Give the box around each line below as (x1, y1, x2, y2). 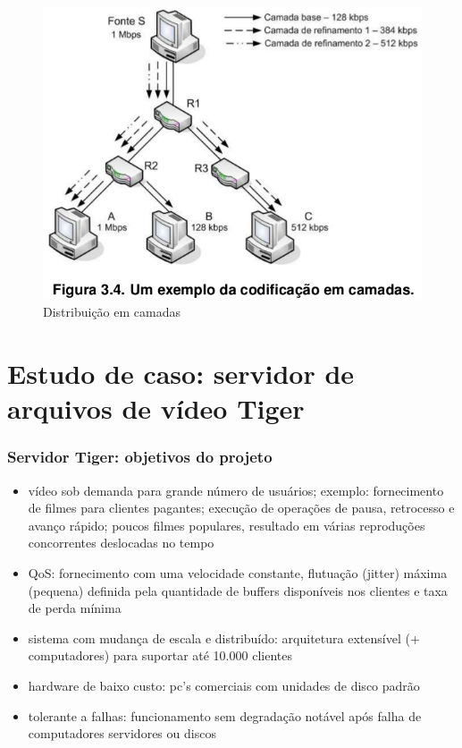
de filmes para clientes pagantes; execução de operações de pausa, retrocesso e (28, 498, 455, 517)
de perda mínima (28, 599, 122, 617)
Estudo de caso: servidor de (7, 355, 355, 392)
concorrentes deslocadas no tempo (28, 533, 214, 552)
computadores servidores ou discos (28, 724, 216, 743)
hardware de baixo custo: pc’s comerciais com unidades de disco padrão (28, 676, 420, 694)
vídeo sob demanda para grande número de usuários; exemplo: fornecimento (28, 480, 444, 499)
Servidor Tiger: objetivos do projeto (7, 446, 273, 468)
